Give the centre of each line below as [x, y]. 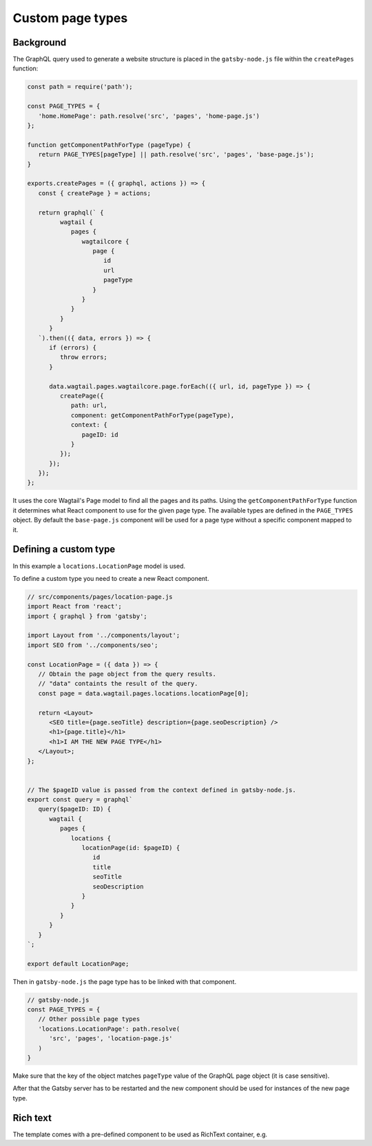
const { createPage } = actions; [95, 193]
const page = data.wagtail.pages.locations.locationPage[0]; [144, 693]
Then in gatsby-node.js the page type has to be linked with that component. [125, 981]
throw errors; [84, 357]
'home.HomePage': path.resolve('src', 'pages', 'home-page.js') [149, 116]
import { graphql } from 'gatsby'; [87, 616]
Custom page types [70, 18]
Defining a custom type [64, 550]
